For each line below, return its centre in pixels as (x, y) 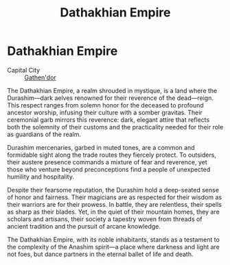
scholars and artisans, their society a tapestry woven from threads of (105, 219)
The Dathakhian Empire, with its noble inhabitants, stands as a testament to (113, 239)
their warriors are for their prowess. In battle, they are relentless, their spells (114, 204)
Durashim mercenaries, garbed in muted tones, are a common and (101, 147)
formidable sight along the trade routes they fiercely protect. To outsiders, (112, 155)
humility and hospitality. (41, 177)
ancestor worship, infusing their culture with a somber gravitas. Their (105, 112)
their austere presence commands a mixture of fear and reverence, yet (107, 162)
